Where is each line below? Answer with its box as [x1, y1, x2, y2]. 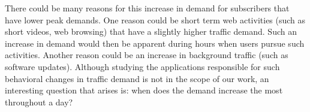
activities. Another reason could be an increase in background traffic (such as [5, 49, 288, 61]
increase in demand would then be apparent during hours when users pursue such [5, 37, 305, 49]
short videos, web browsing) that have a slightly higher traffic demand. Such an [5, 25, 297, 38]
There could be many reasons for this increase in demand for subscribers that [5, 2, 290, 14]
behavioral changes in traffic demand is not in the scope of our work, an [5, 72, 269, 84]
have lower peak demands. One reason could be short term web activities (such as [5, 13, 306, 26]
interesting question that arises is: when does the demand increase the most [5, 84, 283, 96]
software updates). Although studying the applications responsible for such [5, 60, 280, 72]
